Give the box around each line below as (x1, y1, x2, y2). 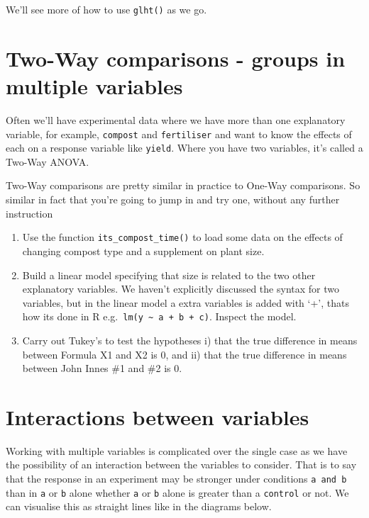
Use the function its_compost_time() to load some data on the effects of (22, 230, 343, 244)
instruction (6, 205, 53, 220)
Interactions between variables (6, 402, 309, 431)
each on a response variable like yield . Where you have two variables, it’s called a (6, 140, 363, 155)
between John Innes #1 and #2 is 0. (22, 361, 182, 376)
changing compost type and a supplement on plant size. (22, 243, 265, 258)
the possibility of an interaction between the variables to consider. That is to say (6, 457, 357, 472)
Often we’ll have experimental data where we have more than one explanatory (6, 112, 346, 127)
